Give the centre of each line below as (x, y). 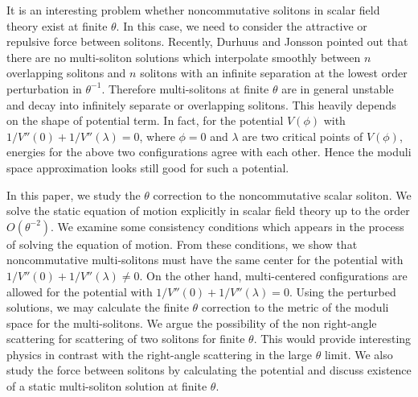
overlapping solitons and (66, 73)
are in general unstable (338, 88)
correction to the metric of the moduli (295, 307)
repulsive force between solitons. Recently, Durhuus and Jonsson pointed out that (207, 41)
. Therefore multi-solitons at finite (185, 88)
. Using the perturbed (342, 291)
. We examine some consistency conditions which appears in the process (227, 226)
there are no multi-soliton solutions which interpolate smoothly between (184, 57)
